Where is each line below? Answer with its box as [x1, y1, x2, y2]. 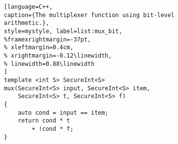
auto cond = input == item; [18, 109, 108, 116]
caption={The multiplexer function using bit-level [4, 11, 175, 19]
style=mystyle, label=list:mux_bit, [4, 27, 123, 35]
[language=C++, [4, 3, 53, 10]
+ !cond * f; [32, 125, 74, 132]
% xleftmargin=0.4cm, [4, 44, 74, 51]
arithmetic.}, [4, 20, 50, 27]
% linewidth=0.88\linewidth [4, 60, 95, 67]
